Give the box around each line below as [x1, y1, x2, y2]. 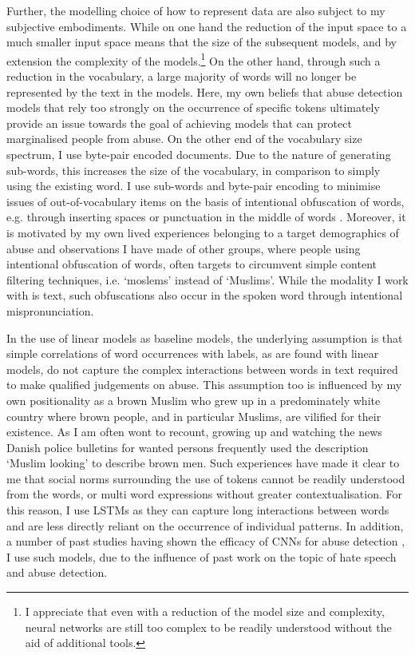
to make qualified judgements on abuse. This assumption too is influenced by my [6, 376, 402, 393]
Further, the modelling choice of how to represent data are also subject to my [6, 2, 385, 18]
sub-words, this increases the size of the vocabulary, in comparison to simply [6, 161, 381, 178]
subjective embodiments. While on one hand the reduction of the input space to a [6, 18, 407, 34]
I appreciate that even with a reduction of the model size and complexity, [25, 603, 385, 620]
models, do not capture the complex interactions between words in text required [6, 360, 398, 377]
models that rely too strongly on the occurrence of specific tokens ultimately [6, 99, 380, 116]
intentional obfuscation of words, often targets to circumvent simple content [6, 256, 377, 272]
